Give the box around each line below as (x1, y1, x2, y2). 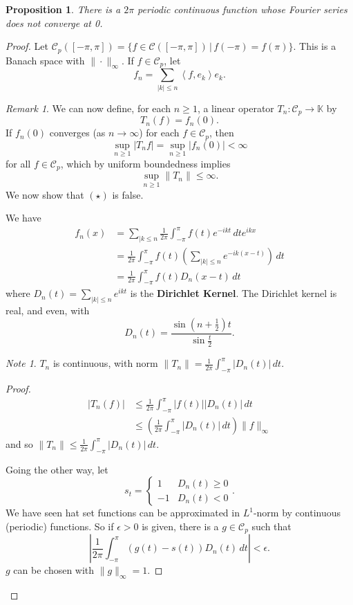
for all (6, 156, 31, 170)
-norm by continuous (253, 505, 341, 520)
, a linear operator (197, 100, 274, 115)
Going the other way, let (6, 462, 108, 476)
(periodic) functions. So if (6, 518, 114, 533)
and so (6, 436, 33, 451)
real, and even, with (6, 303, 90, 318)
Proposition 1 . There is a (6, 2, 121, 16)
